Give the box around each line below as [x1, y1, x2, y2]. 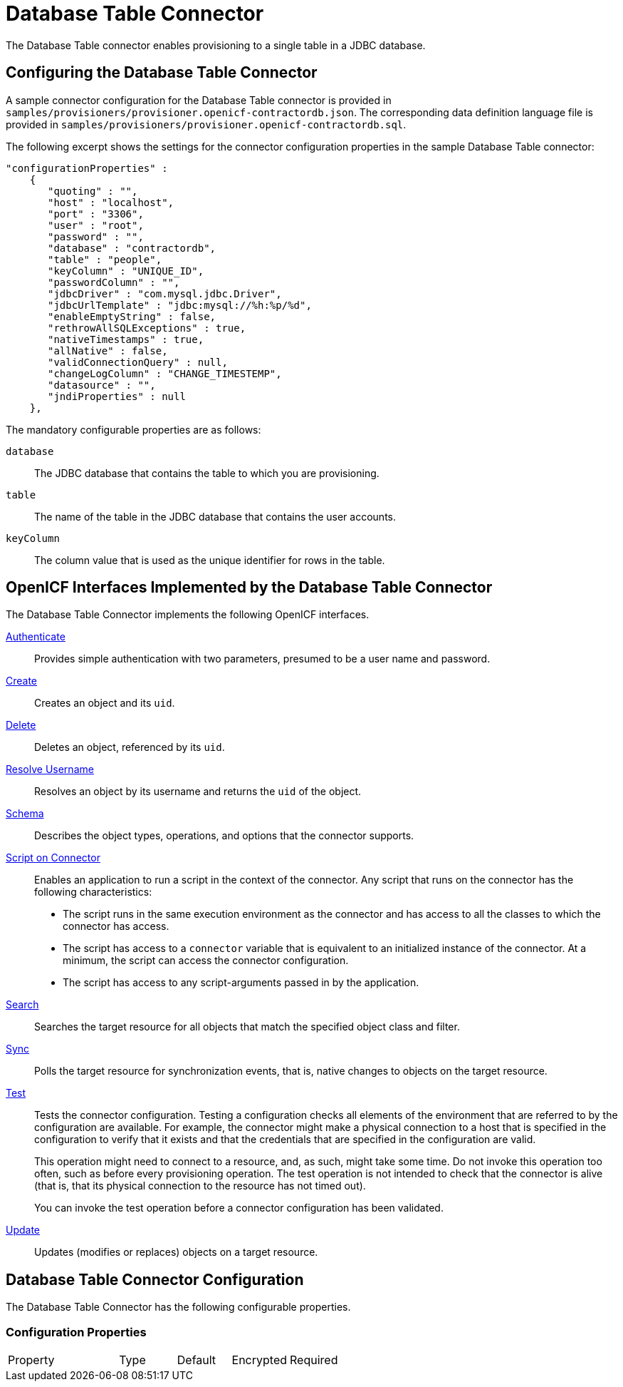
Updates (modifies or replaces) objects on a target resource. [34, 1246, 318, 1259]
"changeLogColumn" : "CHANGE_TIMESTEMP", [48, 367, 282, 379]
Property [8, 1353, 55, 1368]
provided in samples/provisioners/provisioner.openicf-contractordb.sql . [6, 118, 407, 130]
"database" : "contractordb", [48, 242, 216, 254]
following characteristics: [34, 886, 152, 899]
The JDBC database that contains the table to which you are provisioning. [34, 466, 379, 479]
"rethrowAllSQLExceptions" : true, [48, 322, 246, 334]
